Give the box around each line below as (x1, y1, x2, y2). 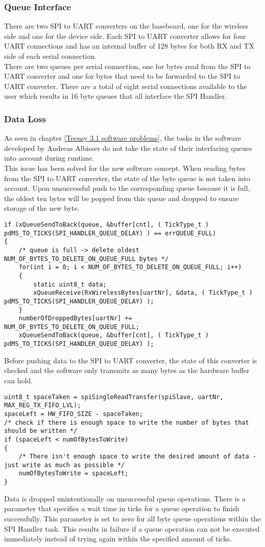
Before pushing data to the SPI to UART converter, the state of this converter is (4, 355, 257, 365)
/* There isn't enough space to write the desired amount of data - (18, 453, 256, 461)
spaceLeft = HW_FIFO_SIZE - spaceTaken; (4, 410, 143, 418)
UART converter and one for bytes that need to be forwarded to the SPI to (4, 71, 240, 81)
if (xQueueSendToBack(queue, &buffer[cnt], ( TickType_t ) (4, 221, 209, 228)
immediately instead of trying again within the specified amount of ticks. (4, 533, 232, 544)
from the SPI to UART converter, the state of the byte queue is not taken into (4, 172, 250, 183)
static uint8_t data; (33, 280, 107, 288)
